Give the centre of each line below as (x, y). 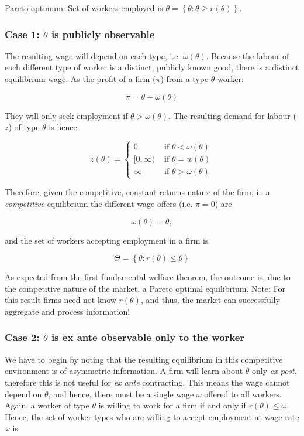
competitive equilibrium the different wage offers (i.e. (99, 203)
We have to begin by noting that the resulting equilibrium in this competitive (144, 359)
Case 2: (22, 337)
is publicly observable (103, 34)
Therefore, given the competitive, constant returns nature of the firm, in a (137, 192)
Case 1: (22, 34)
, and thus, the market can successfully (210, 300)
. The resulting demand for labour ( (232, 115)
